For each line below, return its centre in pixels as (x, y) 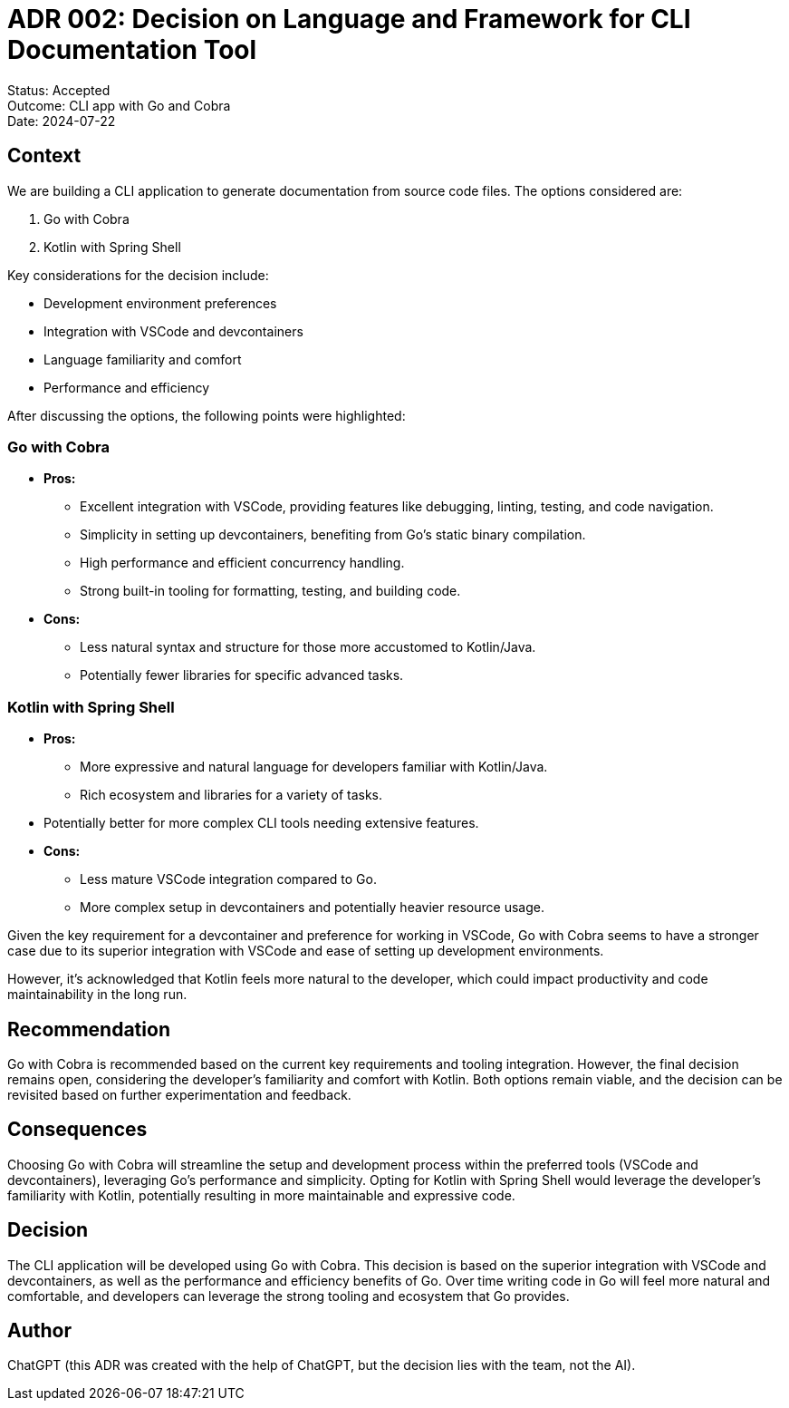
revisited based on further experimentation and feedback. (179, 1094)
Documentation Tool (132, 50)
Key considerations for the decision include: (138, 275)
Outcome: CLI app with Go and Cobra (119, 105)
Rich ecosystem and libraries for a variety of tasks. (231, 795)
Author (39, 1331)
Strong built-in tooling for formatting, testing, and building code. (270, 591)
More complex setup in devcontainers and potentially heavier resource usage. (312, 908)
